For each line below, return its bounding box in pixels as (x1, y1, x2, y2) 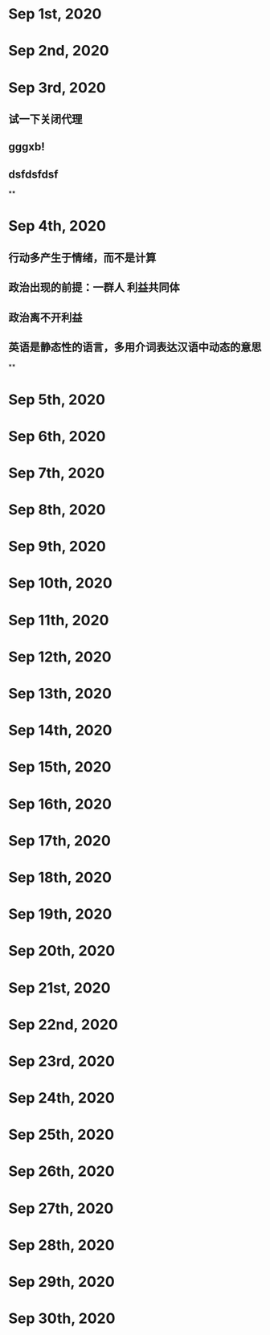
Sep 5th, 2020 (8, 391, 106, 408)
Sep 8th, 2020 (8, 501, 106, 519)
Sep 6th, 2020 (8, 427, 106, 445)
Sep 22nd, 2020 (8, 1015, 118, 1034)
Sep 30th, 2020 (8, 1309, 116, 1328)
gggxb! (8, 140, 46, 154)
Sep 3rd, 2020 (8, 78, 106, 96)
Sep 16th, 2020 (8, 795, 112, 813)
